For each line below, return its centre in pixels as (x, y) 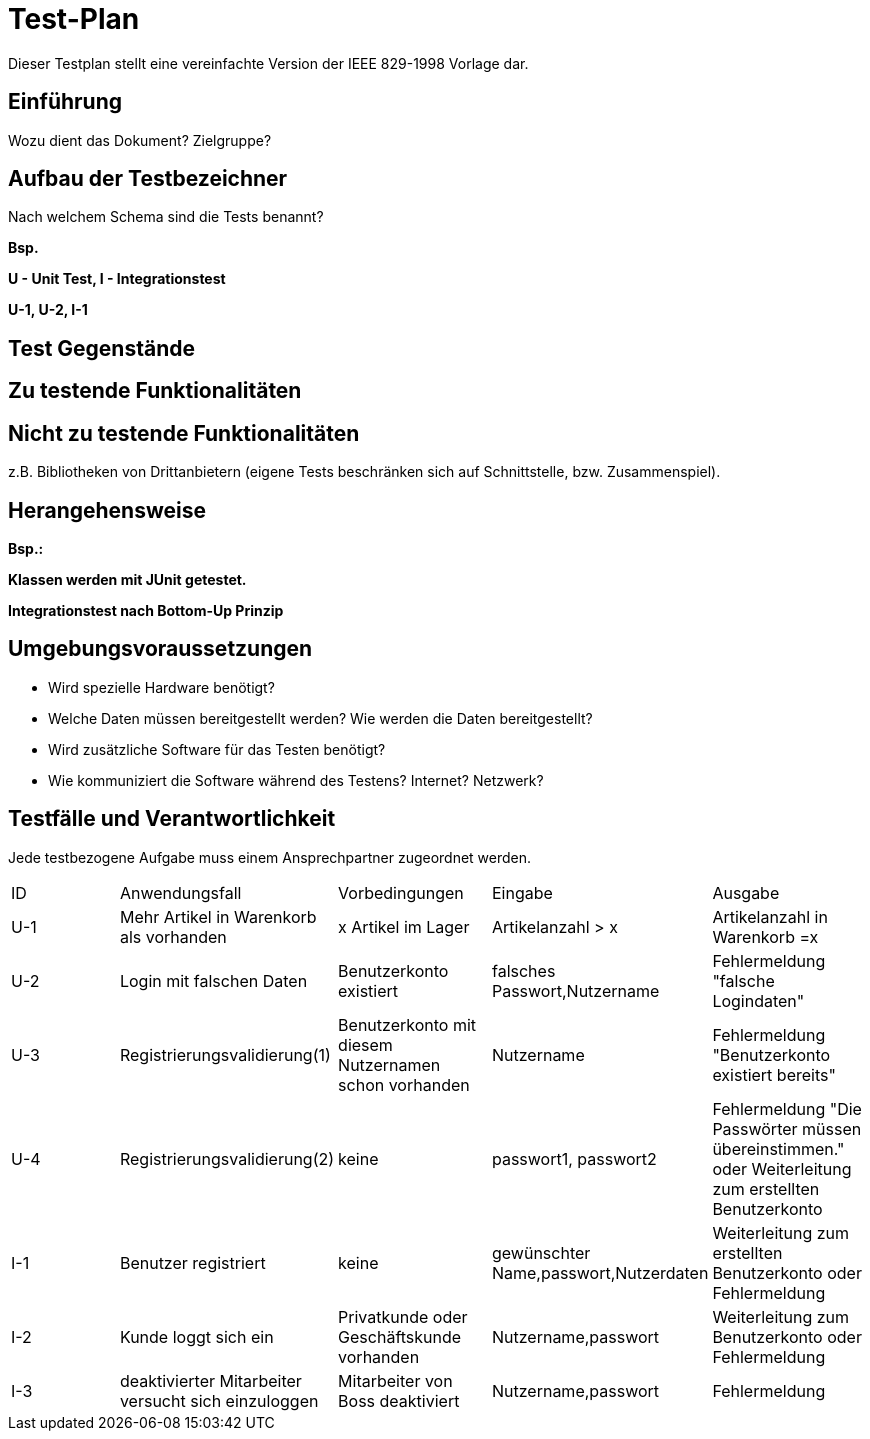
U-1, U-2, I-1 (48, 310)
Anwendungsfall (180, 892)
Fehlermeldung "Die (787, 1108)
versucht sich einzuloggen (219, 1400)
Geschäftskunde (400, 1336)
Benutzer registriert (192, 1262)
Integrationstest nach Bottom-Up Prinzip (146, 610)
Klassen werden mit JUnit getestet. (127, 579)
